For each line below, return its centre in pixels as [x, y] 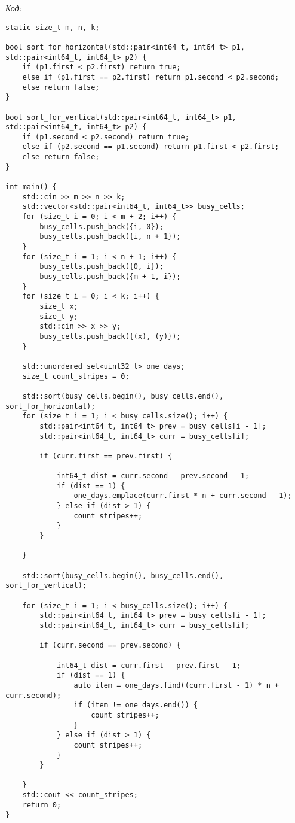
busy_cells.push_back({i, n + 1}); [110, 237]
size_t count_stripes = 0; [76, 376]
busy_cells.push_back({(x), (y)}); [110, 336]
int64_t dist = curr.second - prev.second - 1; [153, 476]
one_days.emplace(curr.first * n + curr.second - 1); [183, 496]
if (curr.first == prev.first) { [106, 456]
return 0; [42, 805]
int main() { [31, 187]
